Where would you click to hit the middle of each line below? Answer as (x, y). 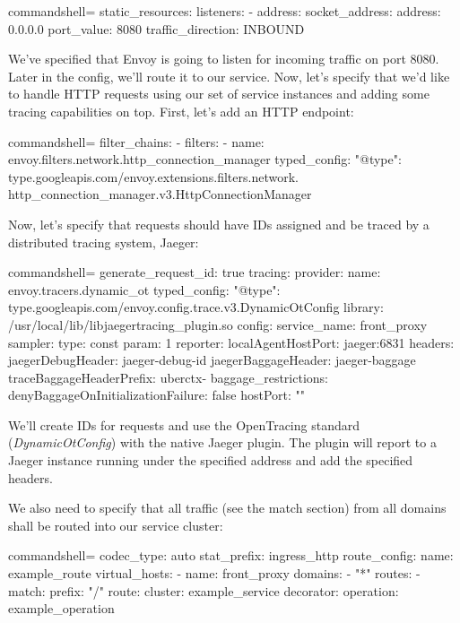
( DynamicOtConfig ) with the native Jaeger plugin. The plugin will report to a (222, 442)
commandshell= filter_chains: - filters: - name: (136, 141)
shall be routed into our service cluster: (116, 525)
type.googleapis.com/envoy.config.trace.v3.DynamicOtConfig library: (196, 307)
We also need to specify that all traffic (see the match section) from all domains (227, 508)
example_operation (61, 608)
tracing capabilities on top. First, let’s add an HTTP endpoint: (181, 111)
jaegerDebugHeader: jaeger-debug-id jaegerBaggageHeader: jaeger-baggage (212, 360)
